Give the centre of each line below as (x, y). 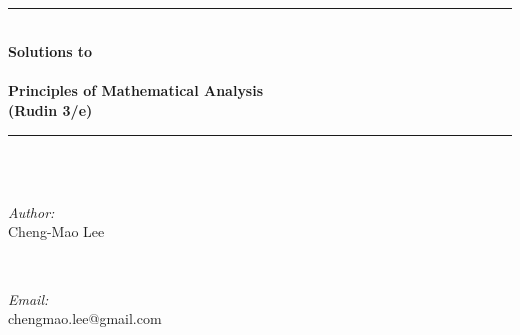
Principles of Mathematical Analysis (136, 90)
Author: (31, 211)
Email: (28, 298)
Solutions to (50, 51)
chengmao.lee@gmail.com (85, 318)
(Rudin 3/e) (50, 109)
